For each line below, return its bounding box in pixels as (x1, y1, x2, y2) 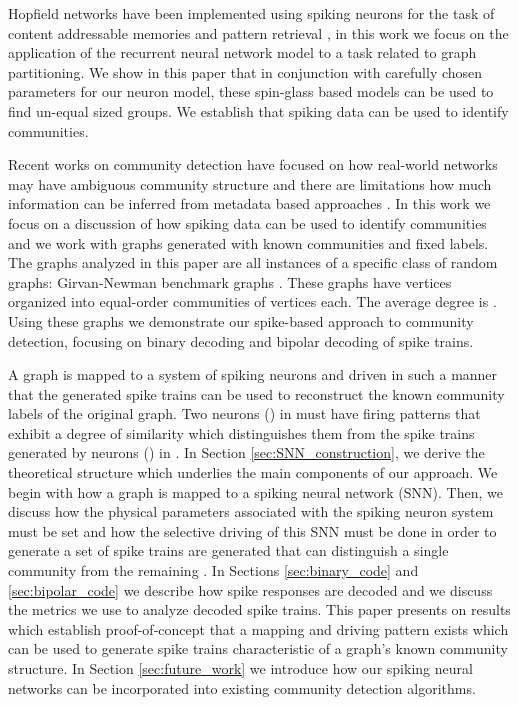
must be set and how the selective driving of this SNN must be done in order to (8, 520, 497, 541)
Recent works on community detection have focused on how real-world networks (8, 154, 498, 175)
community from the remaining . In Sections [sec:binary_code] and (8, 560, 419, 581)
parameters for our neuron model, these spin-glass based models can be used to (8, 81, 494, 102)
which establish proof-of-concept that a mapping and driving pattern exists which (8, 618, 509, 639)
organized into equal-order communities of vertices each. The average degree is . (8, 291, 497, 312)
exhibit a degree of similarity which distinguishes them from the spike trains (8, 422, 475, 443)
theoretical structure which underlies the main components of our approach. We (8, 462, 498, 483)
